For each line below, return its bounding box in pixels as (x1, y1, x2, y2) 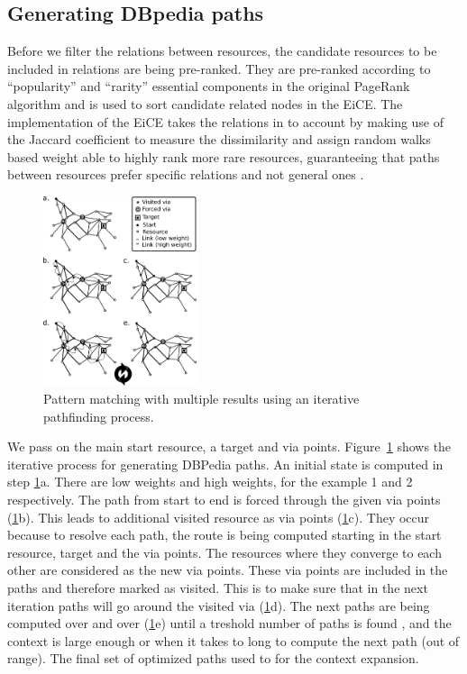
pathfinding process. (43, 406, 154, 425)
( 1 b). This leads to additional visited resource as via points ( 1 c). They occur (7, 507, 430, 526)
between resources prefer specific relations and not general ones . (7, 165, 364, 184)
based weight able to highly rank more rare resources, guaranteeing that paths (7, 147, 440, 166)
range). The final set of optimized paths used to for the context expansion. (7, 649, 419, 668)
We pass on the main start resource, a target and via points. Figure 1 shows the (7, 437, 452, 456)
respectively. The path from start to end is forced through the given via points (7, 490, 441, 509)
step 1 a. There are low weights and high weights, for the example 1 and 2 (7, 472, 413, 491)
